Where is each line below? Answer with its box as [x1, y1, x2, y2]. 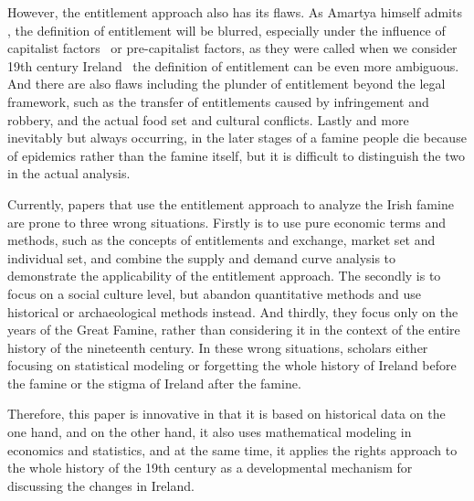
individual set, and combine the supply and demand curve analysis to [7, 248, 396, 267]
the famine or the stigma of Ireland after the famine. [7, 373, 301, 392]
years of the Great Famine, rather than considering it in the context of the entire [7, 320, 460, 339]
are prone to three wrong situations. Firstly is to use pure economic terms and [7, 212, 447, 231]
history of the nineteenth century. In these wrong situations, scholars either [7, 337, 428, 357]
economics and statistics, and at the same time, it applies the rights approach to [7, 440, 458, 459]
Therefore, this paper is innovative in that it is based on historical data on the [7, 404, 446, 423]
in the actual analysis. [7, 164, 131, 183]
